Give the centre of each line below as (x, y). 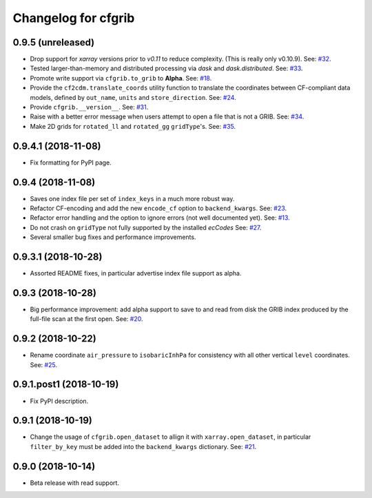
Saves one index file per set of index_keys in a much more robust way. (132, 198)
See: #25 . (44, 364)
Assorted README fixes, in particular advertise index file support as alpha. (136, 273)
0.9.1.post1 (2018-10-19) (66, 385)
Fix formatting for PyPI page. (71, 163)
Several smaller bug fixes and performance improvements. (113, 237)
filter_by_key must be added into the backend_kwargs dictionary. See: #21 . (143, 446)
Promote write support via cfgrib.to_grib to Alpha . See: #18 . (121, 78)
